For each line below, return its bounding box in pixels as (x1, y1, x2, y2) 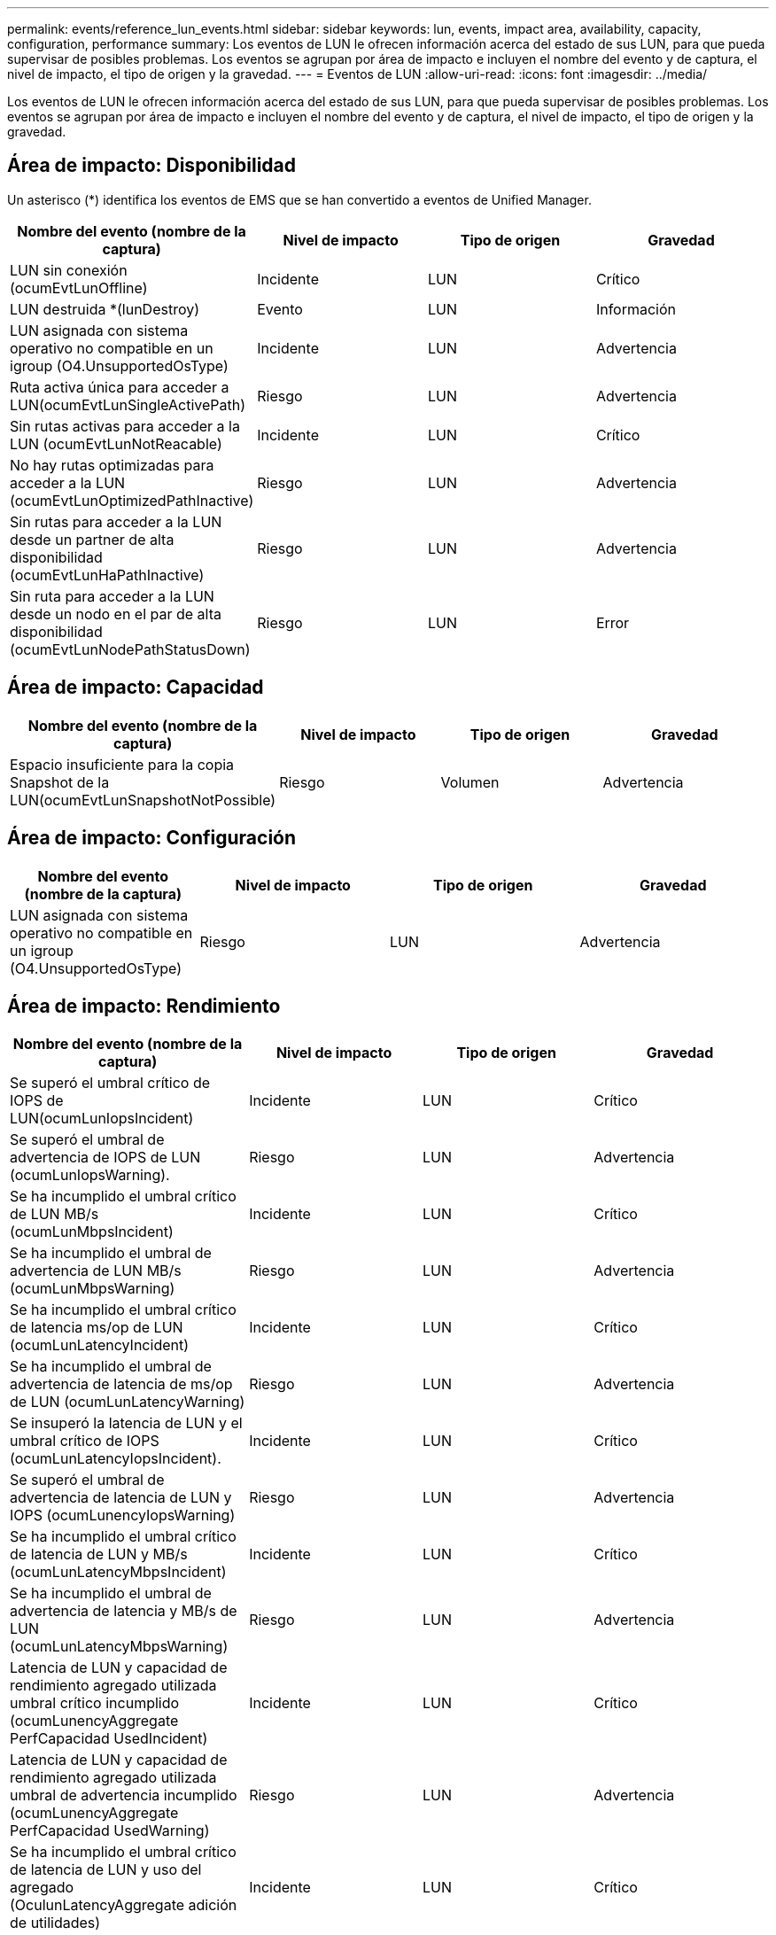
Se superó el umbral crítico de (10, 1074, 210, 1092)
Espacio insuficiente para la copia (10, 755, 235, 773)
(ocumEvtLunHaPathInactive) (10, 565, 205, 584)
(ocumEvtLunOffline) (10, 278, 148, 297)
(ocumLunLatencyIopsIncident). (10, 1449, 221, 1468)
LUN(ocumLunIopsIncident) (10, 1109, 194, 1128)
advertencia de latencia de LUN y (10, 1488, 232, 1507)
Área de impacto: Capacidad (7, 676, 264, 699)
